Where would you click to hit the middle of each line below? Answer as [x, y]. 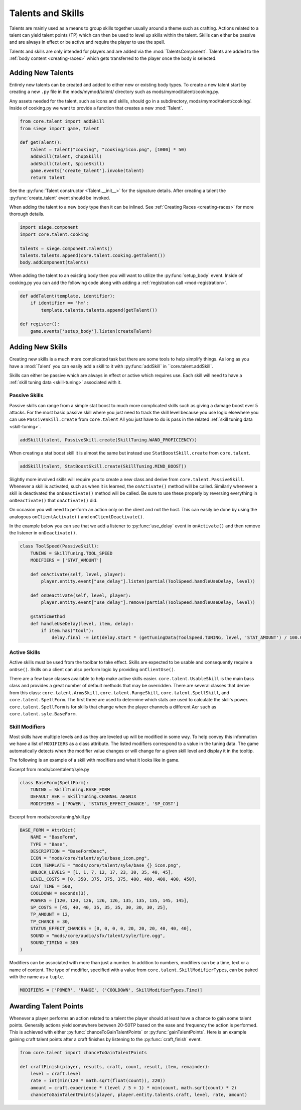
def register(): [40, 324]
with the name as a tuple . [37, 977]
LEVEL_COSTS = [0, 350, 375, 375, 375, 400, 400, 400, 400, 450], [114, 879]
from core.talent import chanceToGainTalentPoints [84, 1052]
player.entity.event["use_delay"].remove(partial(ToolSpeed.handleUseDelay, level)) [148, 603]
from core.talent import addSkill [62, 121]
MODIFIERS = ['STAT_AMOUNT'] [66, 560]
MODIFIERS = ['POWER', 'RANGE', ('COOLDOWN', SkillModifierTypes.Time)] [111, 990]
